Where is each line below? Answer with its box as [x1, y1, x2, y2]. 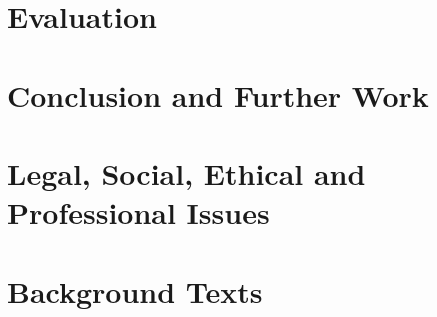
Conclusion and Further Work [7, 74, 429, 115]
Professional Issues [7, 192, 270, 233]
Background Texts [7, 270, 263, 311]
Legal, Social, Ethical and [7, 152, 366, 193]
